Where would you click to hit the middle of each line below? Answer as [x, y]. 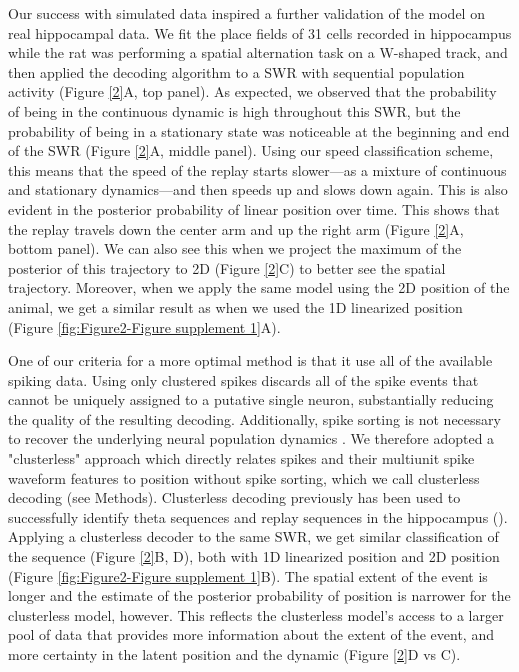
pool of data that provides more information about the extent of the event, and [251, 634]
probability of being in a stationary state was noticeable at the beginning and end [259, 130]
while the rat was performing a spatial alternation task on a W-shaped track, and [258, 52]
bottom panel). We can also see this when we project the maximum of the [235, 248]
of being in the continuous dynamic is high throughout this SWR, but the [234, 110]
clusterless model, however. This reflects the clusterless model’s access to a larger [256, 614]
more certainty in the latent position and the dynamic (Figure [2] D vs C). [234, 654]
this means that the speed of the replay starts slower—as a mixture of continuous [257, 169]
